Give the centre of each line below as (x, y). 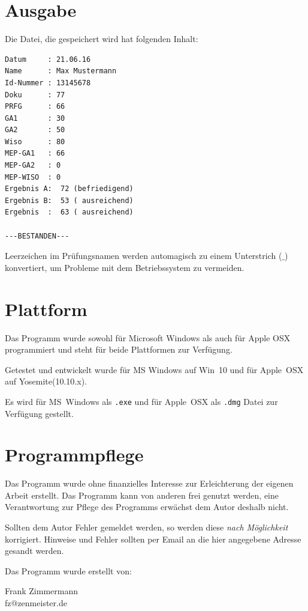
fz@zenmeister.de (36, 603)
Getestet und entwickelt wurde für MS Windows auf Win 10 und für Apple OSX (154, 369)
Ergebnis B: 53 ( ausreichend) (69, 200)
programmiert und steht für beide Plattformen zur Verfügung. (119, 349)
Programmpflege (74, 454)
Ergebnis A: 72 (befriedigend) (69, 189)
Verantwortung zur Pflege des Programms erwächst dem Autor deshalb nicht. (147, 507)
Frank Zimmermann (42, 591)
